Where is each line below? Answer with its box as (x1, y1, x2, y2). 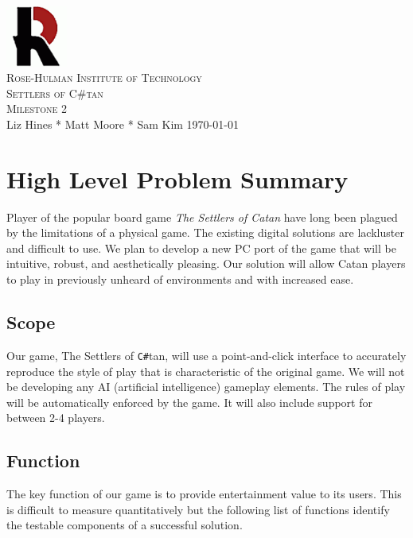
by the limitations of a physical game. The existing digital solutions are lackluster (6, 224, 404, 241)
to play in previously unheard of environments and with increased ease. (6, 271, 354, 288)
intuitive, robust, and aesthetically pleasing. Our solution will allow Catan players (6, 255, 406, 272)
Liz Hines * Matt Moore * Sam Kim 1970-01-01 (6, 115, 239, 132)
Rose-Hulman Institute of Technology (6, 69, 202, 86)
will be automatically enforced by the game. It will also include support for (6, 393, 372, 410)
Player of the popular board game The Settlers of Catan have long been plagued (6, 208, 398, 225)
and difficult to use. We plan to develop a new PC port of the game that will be (6, 239, 396, 256)
